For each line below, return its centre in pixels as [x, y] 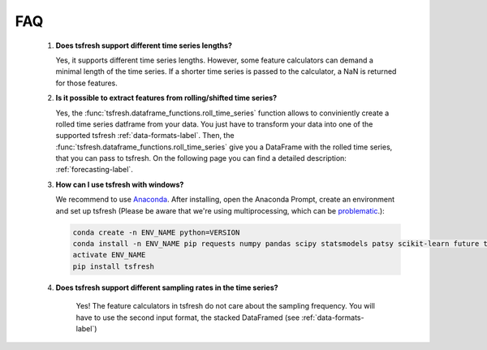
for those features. [86, 83]
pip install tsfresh [113, 266]
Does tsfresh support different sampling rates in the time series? [167, 287]
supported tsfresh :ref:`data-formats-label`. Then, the [145, 136]
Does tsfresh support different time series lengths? [144, 45]
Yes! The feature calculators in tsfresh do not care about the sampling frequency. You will [225, 306]
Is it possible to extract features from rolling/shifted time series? [166, 98]
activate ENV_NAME [109, 255]
